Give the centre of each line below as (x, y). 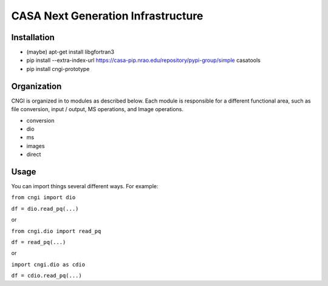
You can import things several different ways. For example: (85, 186)
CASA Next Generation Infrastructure (107, 16)
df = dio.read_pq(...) (45, 209)
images (36, 146)
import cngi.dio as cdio (48, 264)
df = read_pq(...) (39, 242)
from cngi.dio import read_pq (56, 231)
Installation (33, 37)
